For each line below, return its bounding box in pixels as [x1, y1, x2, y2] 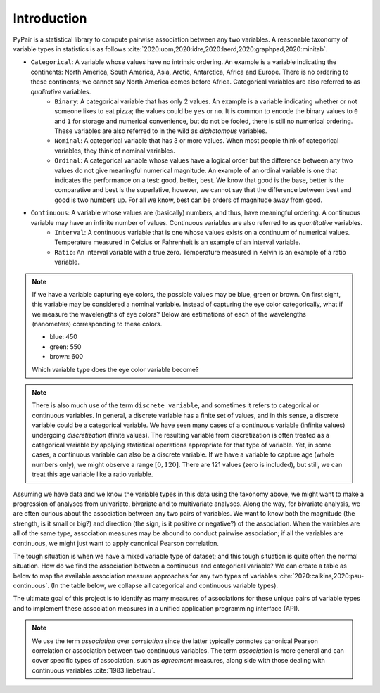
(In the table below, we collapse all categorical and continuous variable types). [50, 581, 278, 590]
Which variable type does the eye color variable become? [32, 365, 199, 374]
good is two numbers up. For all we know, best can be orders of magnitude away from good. [54, 196, 323, 204]
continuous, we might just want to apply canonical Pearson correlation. [13, 539, 220, 547]
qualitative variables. [30, 87, 91, 96]
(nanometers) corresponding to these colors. [32, 320, 163, 329]
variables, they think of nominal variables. [54, 146, 175, 155]
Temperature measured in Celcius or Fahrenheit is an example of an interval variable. [54, 238, 301, 246]
